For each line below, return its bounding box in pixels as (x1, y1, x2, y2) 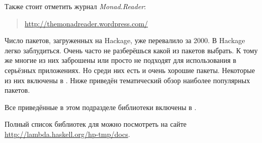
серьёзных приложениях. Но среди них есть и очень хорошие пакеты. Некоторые (5, 64, 255, 75)
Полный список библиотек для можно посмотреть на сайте (5, 119, 187, 129)
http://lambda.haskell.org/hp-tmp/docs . (5, 128, 130, 139)
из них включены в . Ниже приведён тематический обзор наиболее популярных (5, 75, 250, 85)
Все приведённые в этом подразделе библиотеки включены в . (5, 101, 197, 112)
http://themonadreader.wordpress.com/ (24, 18, 148, 28)
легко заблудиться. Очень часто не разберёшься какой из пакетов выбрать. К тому (5, 45, 258, 55)
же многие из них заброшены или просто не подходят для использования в (5, 55, 237, 65)
